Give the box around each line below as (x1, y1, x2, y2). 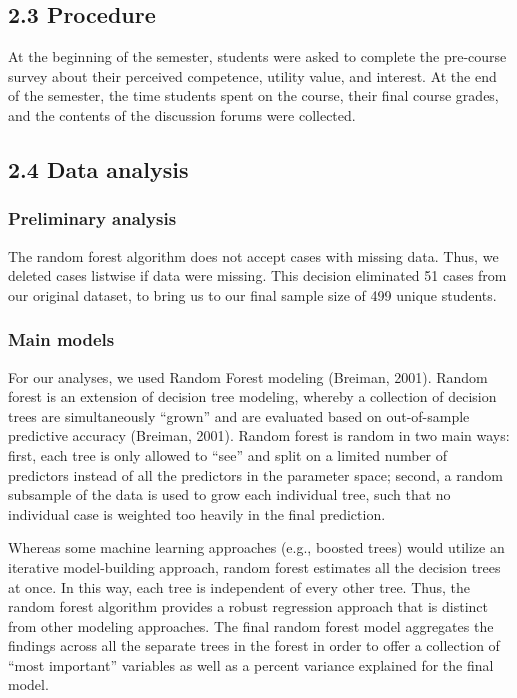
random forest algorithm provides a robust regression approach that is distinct (8, 596, 488, 617)
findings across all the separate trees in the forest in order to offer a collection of (8, 635, 500, 656)
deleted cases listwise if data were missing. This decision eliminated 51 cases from (8, 265, 507, 286)
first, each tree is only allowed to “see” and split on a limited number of (8, 444, 448, 465)
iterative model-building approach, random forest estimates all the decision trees (8, 556, 501, 577)
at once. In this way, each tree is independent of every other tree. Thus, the (8, 576, 470, 597)
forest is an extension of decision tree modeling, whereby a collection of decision (8, 386, 497, 407)
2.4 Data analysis (8, 153, 189, 184)
